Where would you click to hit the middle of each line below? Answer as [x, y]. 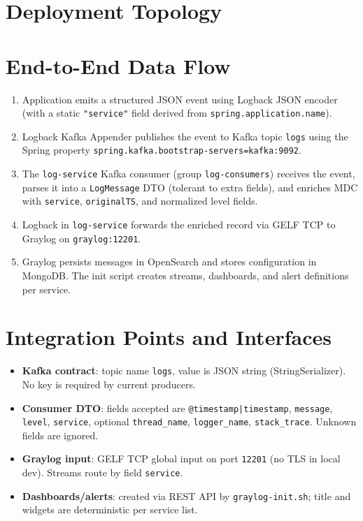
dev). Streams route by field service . [102, 472]
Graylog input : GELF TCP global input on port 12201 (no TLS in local [181, 458]
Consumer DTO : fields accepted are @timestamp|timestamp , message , [177, 408]
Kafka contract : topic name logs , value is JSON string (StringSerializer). [184, 370]
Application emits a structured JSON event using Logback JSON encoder [180, 99]
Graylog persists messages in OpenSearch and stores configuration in [169, 262]
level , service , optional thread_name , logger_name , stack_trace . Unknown [189, 421]
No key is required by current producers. [109, 384]
